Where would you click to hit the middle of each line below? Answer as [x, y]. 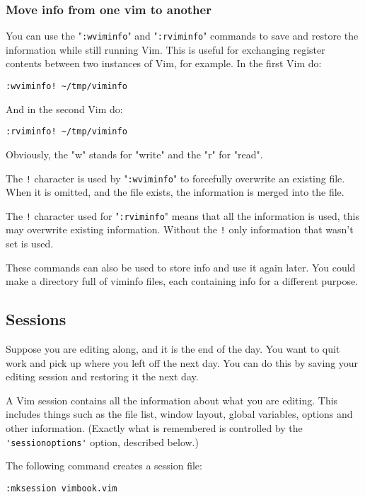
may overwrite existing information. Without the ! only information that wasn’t [180, 229]
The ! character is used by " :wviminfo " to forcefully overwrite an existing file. [175, 178]
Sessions [36, 319]
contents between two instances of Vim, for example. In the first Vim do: [164, 63]
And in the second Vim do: [64, 109]
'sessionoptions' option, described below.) [102, 442]
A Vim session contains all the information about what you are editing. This [172, 400]
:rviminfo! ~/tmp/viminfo [66, 132]
